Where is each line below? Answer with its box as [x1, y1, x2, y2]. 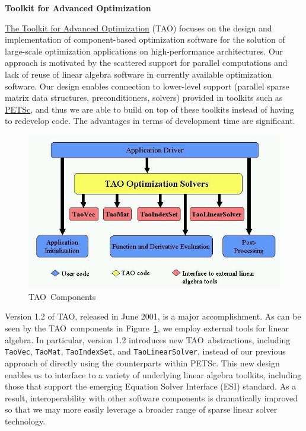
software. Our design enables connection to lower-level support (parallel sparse [5, 79, 289, 92]
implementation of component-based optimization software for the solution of [5, 33, 285, 46]
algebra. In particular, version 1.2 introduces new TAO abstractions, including [5, 333, 291, 346]
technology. [5, 414, 46, 427]
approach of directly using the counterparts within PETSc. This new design [5, 356, 280, 369]
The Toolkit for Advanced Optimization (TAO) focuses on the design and [5, 21, 272, 34]
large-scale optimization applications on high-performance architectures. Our [5, 44, 283, 57]
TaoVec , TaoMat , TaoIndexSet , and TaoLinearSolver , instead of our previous [5, 345, 286, 357]
